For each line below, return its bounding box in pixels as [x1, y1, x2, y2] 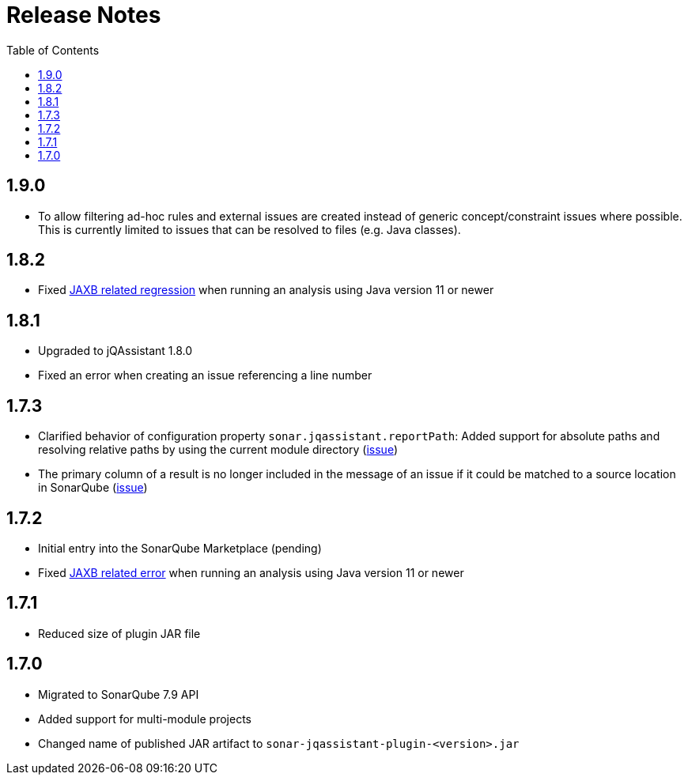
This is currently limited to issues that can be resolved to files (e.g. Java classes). [38, 222, 461, 236]
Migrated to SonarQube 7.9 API [38, 687, 199, 701]
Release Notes [6, 2, 161, 28]
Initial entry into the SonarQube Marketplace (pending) [38, 541, 322, 555]
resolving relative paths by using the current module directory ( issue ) [38, 443, 399, 457]
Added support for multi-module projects [38, 711, 251, 726]
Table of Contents [6, 43, 100, 57]
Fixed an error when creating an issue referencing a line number [38, 368, 372, 383]
